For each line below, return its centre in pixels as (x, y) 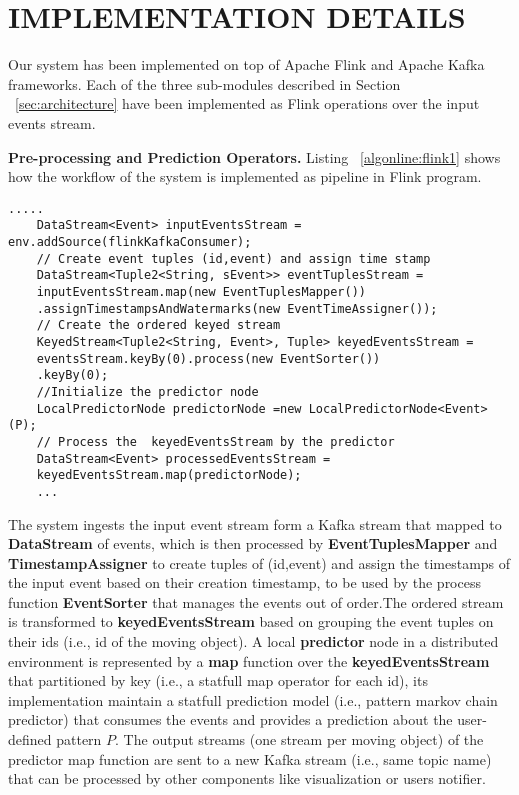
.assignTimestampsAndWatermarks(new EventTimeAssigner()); (237, 308)
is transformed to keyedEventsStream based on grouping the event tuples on (251, 621)
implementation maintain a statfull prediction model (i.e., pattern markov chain (253, 699)
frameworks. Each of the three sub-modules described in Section (204, 83)
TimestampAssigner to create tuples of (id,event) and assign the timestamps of (259, 562)
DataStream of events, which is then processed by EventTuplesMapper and (253, 543)
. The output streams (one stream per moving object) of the (299, 739)
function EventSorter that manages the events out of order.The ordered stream (256, 601)
